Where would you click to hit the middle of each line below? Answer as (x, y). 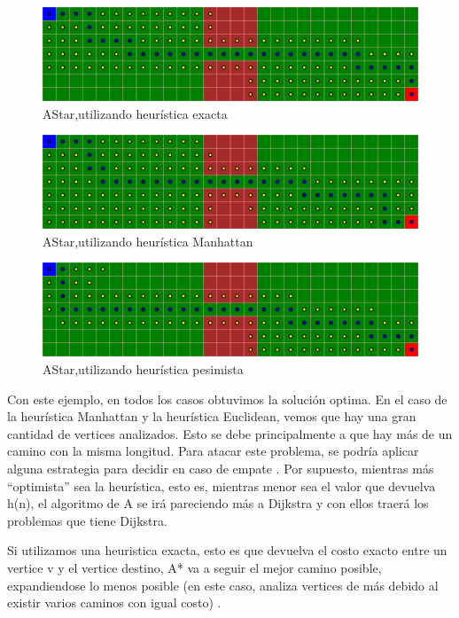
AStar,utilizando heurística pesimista (143, 368)
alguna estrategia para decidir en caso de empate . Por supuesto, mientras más (221, 468)
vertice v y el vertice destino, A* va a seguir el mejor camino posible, (194, 567)
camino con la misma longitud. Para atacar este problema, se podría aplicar (213, 451)
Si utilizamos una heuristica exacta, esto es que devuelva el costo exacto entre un (227, 550)
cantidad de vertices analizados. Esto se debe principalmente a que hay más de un (230, 433)
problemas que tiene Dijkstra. (87, 520)
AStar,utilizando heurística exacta (135, 113)
